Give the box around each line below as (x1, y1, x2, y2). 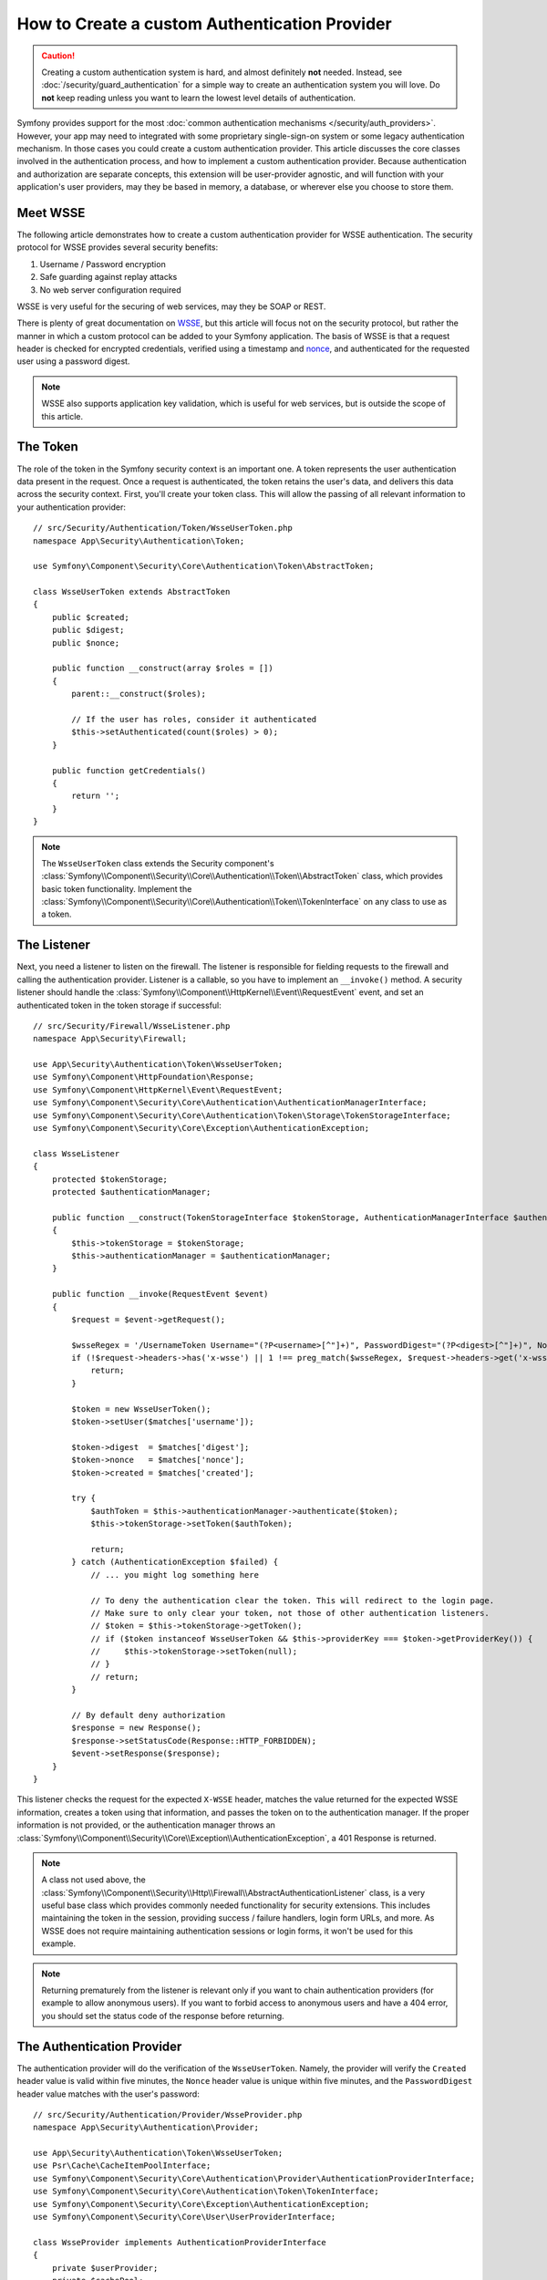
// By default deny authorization (71, 1710, 226, 1721)
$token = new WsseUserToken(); (71, 1404, 212, 1414)
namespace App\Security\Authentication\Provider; (33, 2122, 260, 2133)
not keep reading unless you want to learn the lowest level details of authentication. (41, 92, 356, 103)
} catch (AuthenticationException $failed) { (71, 1557, 278, 1568)
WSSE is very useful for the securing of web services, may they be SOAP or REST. (16, 301, 326, 312)
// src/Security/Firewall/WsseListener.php (33, 1021, 231, 1031)
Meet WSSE (16, 205, 86, 221)
